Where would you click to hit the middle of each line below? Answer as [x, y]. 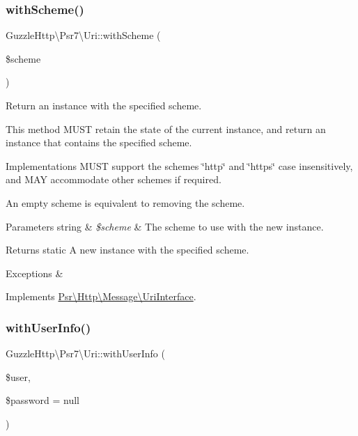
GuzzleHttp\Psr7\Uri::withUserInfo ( [85, 353]
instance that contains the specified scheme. [99, 142]
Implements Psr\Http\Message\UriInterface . [101, 296]
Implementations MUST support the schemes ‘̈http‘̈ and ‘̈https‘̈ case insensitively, [179, 165]
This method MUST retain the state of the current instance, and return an [166, 129]
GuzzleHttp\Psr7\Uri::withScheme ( [83, 35]
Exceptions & [34, 273]
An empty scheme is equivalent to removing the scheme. [125, 202]
